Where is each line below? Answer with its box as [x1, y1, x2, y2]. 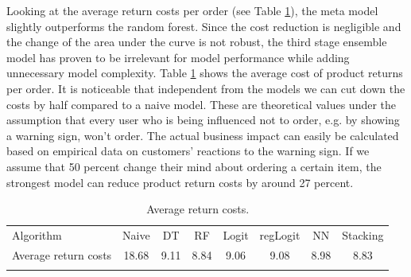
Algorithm [12, 226, 62, 243]
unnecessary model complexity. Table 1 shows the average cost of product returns [6, 64, 403, 81]
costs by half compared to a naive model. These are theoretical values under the [6, 96, 397, 112]
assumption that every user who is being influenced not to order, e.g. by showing [6, 111, 400, 128]
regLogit [259, 226, 300, 243]
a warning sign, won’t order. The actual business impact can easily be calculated [6, 127, 399, 143]
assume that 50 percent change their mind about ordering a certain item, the [6, 158, 382, 174]
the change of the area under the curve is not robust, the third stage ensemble [6, 33, 387, 50]
